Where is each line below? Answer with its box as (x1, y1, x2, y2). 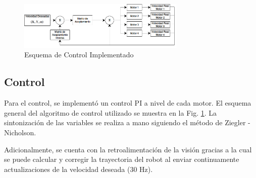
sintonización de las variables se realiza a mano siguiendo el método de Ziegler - (4, 117, 250, 128)
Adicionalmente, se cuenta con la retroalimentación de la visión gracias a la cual (4, 144, 252, 154)
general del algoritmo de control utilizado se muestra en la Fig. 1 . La (4, 107, 217, 118)
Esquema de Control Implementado (24, 49, 134, 60)
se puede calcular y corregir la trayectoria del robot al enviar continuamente (4, 154, 239, 164)
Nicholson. (4, 127, 36, 137)
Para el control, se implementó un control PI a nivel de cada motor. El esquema (4, 98, 251, 108)
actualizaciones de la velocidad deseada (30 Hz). (4, 163, 153, 174)
